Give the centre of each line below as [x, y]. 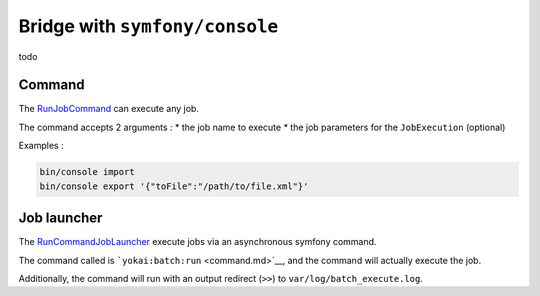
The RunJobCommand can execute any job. [109, 109]
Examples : [41, 146]
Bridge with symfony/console [148, 26]
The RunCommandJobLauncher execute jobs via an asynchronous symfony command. [197, 242]
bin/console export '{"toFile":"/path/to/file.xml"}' [174, 186]
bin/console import [87, 172]
